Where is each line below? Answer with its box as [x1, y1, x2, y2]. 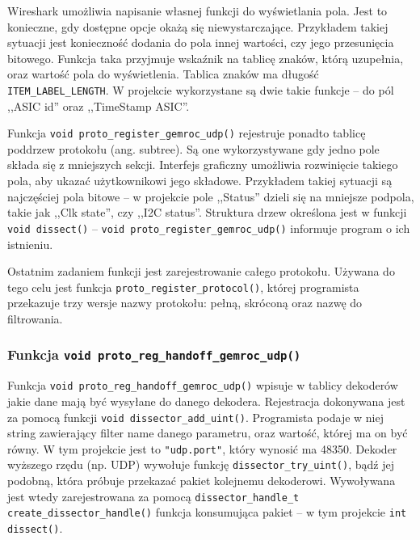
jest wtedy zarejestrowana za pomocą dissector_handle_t [7, 487, 300, 504]
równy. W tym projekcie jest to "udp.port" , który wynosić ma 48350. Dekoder [7, 440, 397, 457]
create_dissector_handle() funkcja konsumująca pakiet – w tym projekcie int [7, 504, 407, 521]
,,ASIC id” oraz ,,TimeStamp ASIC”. [7, 97, 190, 114]
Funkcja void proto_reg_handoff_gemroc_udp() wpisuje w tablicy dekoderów [7, 377, 398, 394]
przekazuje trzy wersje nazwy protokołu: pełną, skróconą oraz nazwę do [7, 294, 363, 311]
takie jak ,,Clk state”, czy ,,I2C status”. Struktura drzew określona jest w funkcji [7, 204, 407, 221]
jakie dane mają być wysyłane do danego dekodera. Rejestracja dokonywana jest [7, 392, 405, 409]
